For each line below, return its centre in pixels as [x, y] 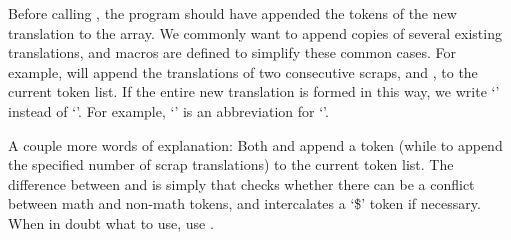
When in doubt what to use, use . [111, 222]
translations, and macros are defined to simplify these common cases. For [232, 52]
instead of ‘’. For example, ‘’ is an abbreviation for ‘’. [168, 110]
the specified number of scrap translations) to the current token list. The [231, 164]
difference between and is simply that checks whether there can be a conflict [241, 183]
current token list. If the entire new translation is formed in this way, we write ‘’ [254, 91]
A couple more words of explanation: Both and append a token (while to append [255, 144]
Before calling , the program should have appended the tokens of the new [232, 13]
